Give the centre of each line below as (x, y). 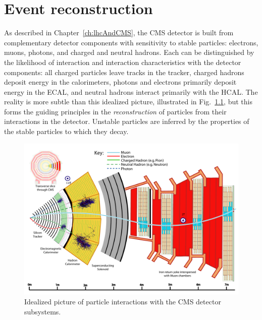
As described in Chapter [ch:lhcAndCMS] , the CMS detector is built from (119, 33)
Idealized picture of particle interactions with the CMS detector (123, 302)
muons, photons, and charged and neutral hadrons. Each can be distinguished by (129, 52)
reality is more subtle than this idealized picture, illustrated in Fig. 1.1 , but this (128, 102)
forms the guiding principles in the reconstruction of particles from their (115, 111)
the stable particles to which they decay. (66, 131)
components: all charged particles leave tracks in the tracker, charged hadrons (124, 72)
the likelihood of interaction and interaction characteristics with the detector (123, 62)
